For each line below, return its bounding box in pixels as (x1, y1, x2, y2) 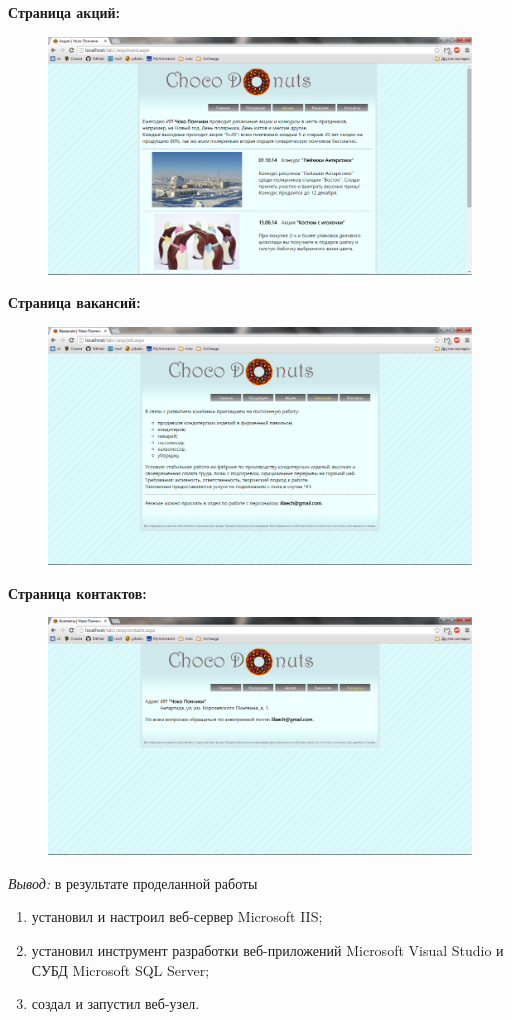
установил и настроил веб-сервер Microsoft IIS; (31, 906, 323, 927)
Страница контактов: (8, 582, 147, 603)
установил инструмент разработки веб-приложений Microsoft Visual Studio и (31, 939, 504, 960)
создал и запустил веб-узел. (31, 993, 200, 1014)
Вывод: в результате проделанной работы (8, 872, 258, 893)
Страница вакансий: (8, 292, 141, 313)
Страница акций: (8, 2, 121, 22)
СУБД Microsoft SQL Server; (31, 959, 210, 980)
